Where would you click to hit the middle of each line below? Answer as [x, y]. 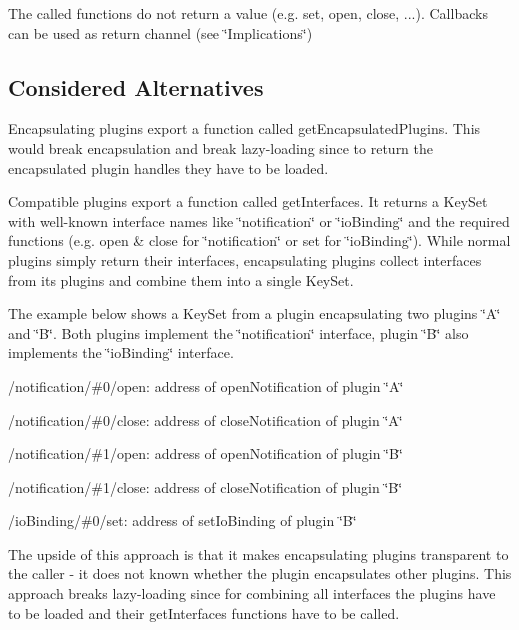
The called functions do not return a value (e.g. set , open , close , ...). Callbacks [248, 13]
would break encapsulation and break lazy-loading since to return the [221, 147]
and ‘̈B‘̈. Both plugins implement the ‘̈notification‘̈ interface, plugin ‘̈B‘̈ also [238, 332]
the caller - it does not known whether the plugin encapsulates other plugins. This [260, 573]
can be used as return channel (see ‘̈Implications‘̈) [160, 32]
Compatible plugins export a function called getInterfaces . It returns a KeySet [248, 201]
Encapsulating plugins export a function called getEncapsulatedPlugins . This [244, 128]
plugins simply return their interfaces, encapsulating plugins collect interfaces [245, 259]
